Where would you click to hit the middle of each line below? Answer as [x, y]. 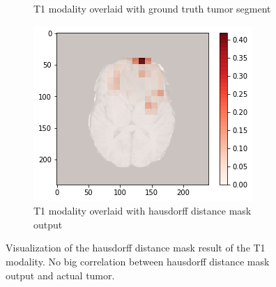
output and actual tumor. [60, 275]
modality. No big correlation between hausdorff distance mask [138, 261]
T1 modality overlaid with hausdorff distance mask [143, 211]
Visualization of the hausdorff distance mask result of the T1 [136, 248]
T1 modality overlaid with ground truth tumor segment [152, 8]
